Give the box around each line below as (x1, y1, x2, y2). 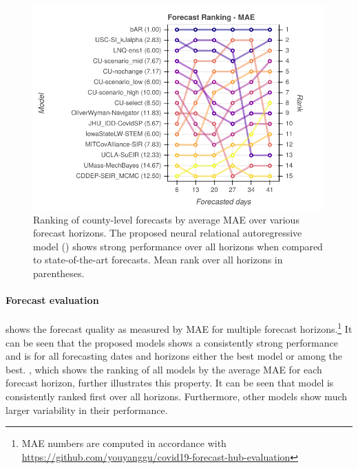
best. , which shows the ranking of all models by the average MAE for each (6, 362, 322, 376)
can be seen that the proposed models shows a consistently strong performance (6, 335, 338, 349)
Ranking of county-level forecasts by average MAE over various (33, 212, 299, 226)
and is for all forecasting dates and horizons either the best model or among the (6, 349, 343, 363)
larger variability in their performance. (6, 402, 168, 417)
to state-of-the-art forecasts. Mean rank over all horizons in (33, 252, 283, 267)
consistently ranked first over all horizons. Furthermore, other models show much (6, 389, 348, 403)
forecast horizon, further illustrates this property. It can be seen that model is (6, 375, 334, 390)
